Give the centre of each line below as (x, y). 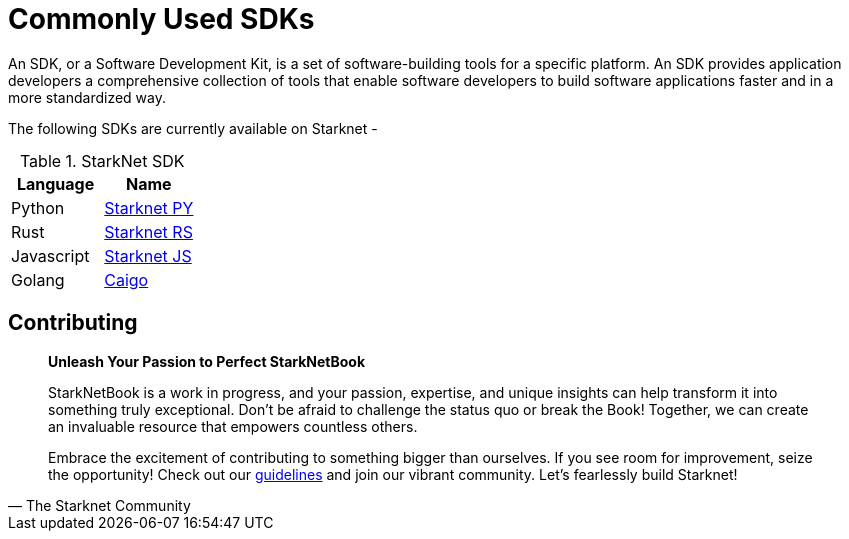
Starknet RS (148, 231)
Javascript (50, 255)
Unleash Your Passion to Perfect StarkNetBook (207, 361)
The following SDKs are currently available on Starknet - (193, 128)
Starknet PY (149, 207)
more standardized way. (87, 97)
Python (38, 207)
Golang (38, 279)
